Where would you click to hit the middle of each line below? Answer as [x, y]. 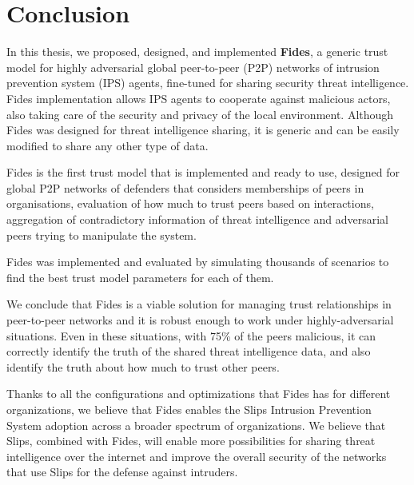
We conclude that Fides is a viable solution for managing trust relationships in [199, 304]
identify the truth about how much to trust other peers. [143, 366]
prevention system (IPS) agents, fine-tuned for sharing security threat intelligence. [208, 83]
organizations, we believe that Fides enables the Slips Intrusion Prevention [189, 409]
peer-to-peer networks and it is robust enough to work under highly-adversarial [200, 320]
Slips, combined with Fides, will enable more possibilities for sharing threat [191, 441]
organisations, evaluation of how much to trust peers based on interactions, [190, 203]
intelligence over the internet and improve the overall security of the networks [197, 456]
